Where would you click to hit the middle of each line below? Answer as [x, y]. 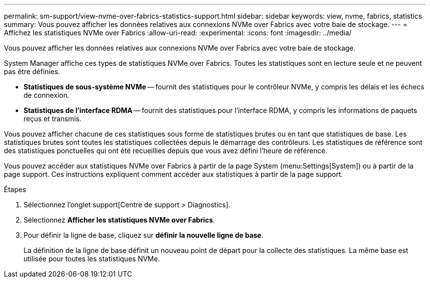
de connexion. [47, 95]
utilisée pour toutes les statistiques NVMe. [92, 259]
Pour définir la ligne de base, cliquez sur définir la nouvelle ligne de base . [144, 235]
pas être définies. [32, 71]
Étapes [15, 189]
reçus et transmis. [53, 119]
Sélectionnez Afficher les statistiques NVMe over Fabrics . [119, 220]
